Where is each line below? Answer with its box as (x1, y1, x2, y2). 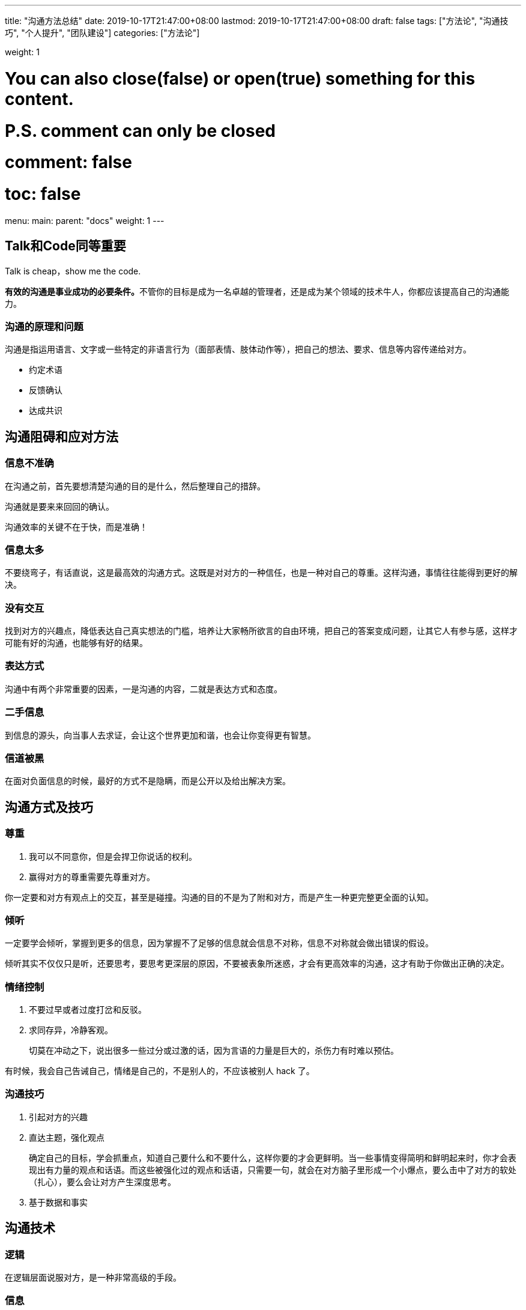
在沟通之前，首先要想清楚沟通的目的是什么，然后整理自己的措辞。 (5, 480, 265, 491)
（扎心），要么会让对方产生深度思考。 (29, 1176, 176, 1187)
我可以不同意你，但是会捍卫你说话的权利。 (29, 851, 197, 862)
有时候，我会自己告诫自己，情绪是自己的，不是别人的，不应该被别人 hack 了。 (5, 1066, 315, 1076)
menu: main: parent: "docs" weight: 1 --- (5, 215, 165, 226)
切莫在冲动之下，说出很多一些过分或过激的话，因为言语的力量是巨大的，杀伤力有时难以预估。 (29, 1045, 399, 1056)
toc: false (5, 184, 81, 204)
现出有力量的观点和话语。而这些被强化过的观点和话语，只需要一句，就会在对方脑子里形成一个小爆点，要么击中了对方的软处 (29, 1164, 516, 1175)
